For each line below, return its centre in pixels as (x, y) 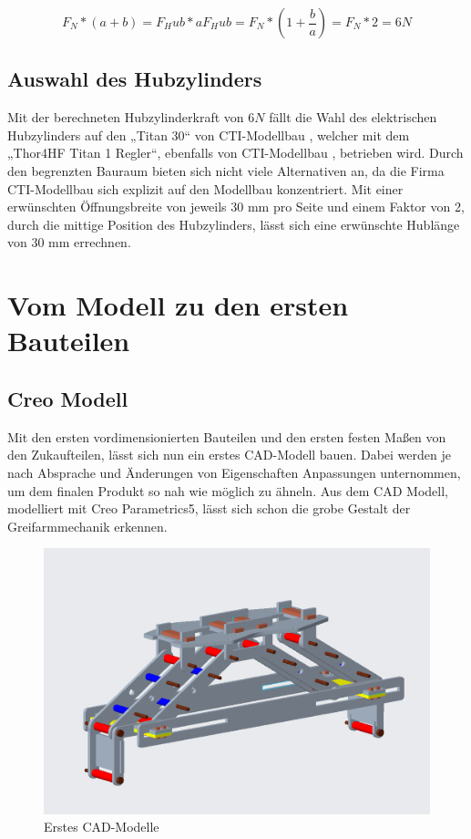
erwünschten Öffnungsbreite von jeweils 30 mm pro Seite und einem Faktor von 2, (236, 207)
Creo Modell (68, 398)
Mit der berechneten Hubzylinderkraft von (126, 117)
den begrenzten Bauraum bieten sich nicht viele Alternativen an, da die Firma (226, 170)
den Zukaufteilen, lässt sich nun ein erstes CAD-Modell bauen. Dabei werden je (229, 455)
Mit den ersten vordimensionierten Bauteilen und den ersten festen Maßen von (227, 436)
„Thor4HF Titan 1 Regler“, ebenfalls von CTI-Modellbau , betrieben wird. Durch (235, 153)
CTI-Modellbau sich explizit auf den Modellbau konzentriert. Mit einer (205, 188)
